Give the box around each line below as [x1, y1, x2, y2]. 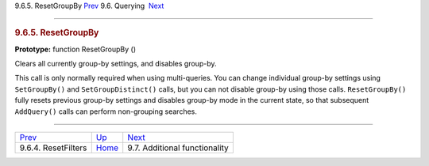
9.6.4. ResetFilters [19, 142, 87, 153]
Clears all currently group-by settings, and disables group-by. [14, 59, 217, 69]
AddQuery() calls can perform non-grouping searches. [14, 107, 198, 116]
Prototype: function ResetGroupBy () [14, 44, 137, 54]
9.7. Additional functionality [127, 142, 230, 153]
